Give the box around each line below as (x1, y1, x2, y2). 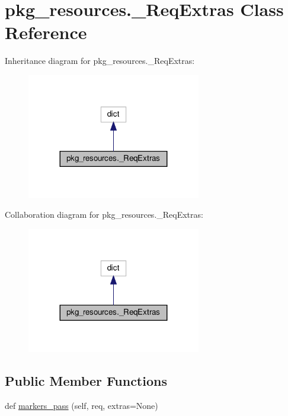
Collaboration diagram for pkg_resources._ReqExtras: (5, 208, 203, 221)
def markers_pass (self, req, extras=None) (5, 399, 158, 411)
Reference (5, 20, 87, 44)
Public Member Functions (5, 371, 167, 389)
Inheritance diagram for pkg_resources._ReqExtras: (5, 54, 195, 67)
